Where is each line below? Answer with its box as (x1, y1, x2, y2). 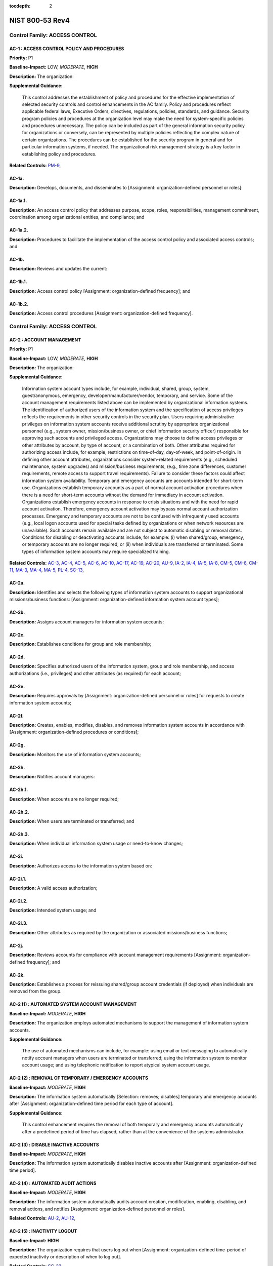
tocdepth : (9, 3, 31, 9)
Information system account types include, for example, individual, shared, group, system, (22, 385, 210, 391)
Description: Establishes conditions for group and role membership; (9, 641, 152, 647)
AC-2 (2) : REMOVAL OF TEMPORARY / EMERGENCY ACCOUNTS (9, 1075, 149, 1081)
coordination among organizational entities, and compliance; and (9, 214, 145, 220)
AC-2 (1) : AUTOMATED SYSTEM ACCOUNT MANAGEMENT (9, 1001, 137, 1007)
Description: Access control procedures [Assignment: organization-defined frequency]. (9, 310, 193, 316)
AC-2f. (9, 713, 24, 719)
